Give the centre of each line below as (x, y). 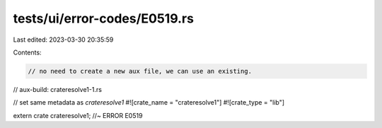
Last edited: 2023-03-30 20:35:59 (63, 40)
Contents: (27, 52)
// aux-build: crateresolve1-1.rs (58, 89)
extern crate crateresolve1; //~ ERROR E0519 (78, 115)
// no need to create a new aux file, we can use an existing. (140, 71)
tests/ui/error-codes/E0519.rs (104, 18)
